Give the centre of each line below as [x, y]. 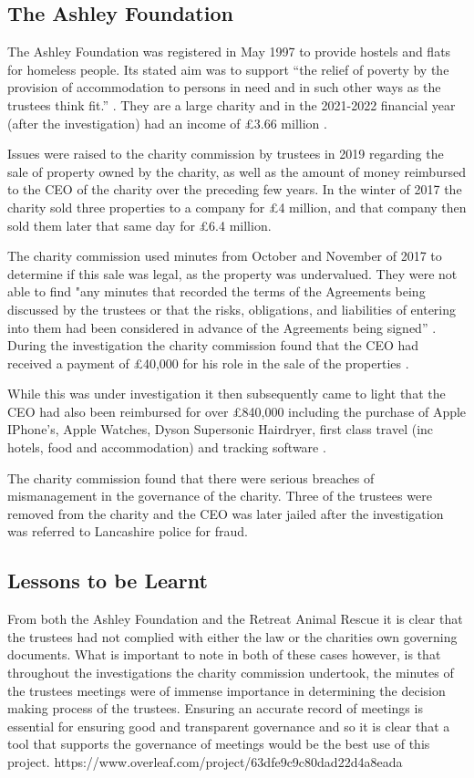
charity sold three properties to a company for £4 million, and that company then [237, 207]
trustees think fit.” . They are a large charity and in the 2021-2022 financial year [232, 104]
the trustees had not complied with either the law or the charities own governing [232, 636]
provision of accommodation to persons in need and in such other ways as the [224, 87]
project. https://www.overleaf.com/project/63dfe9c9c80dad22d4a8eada [205, 762]
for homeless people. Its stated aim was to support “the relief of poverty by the [228, 69]
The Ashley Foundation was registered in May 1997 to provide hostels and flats [229, 52]
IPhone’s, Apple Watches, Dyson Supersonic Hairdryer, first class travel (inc [221, 429]
